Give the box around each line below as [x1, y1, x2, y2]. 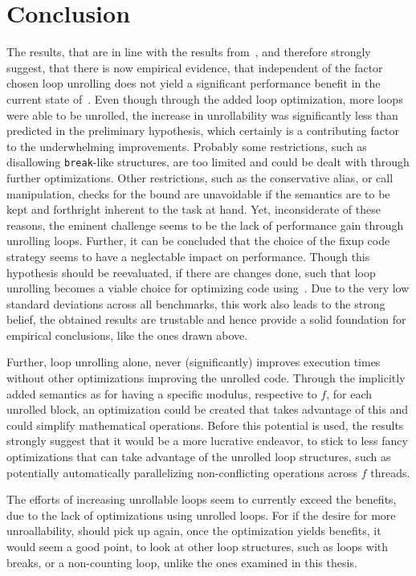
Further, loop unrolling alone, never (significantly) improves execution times [6, 353, 381, 370]
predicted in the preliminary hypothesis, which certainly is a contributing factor [6, 122, 399, 139]
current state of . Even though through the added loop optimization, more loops [6, 90, 403, 107]
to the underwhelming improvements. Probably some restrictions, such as [6, 137, 367, 154]
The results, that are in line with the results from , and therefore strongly [6, 43, 371, 60]
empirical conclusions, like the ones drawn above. [6, 326, 248, 343]
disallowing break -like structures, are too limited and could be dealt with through [6, 153, 410, 170]
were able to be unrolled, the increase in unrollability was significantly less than [6, 106, 398, 123]
